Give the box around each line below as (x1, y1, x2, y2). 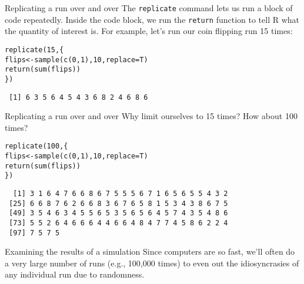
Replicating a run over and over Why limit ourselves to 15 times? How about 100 (5, 110, 298, 122)
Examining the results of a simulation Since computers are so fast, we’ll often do (5, 245, 295, 258)
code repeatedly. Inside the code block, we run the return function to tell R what (5, 13, 300, 25)
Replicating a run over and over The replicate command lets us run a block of (5, 2, 293, 13)
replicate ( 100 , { (5, 142, 68, 151)
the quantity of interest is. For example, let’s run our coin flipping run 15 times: (5, 25, 293, 37)
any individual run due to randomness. (5, 268, 145, 280)
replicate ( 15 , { (5, 45, 64, 54)
